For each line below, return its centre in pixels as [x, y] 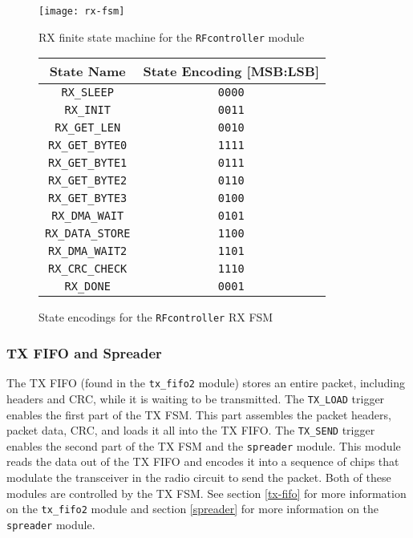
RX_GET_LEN [88, 128]
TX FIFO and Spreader [84, 352]
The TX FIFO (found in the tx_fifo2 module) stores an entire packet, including [206, 383]
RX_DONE [87, 287]
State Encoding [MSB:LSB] [231, 71]
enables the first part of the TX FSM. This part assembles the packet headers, [199, 414]
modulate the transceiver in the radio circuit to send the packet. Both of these [199, 477]
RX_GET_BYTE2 [88, 181]
